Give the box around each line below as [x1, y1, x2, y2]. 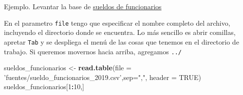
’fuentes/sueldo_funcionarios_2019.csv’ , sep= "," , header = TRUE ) [4, 72, 201, 82]
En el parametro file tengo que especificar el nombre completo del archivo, [4, 17, 230, 28]
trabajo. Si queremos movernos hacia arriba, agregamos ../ [4, 46, 182, 56]
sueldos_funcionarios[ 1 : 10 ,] [4, 81, 85, 92]
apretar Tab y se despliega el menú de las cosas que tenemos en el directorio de [4, 36, 239, 47]
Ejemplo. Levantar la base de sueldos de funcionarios [4, 1, 162, 11]
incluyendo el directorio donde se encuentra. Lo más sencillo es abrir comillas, [4, 27, 236, 37]
